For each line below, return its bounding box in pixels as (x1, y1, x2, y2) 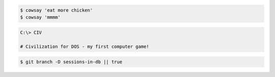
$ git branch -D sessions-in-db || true (20, 59, 122, 65)
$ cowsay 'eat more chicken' (20, 7, 93, 13)
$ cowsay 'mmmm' (20, 14, 61, 20)
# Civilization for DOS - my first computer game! (20, 44, 150, 49)
